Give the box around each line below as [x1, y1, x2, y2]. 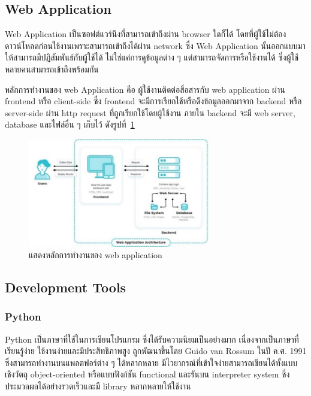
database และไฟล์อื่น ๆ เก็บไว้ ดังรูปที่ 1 [5, 118, 135, 131]
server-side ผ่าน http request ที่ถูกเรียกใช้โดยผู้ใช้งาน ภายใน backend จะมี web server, [5, 106, 295, 119]
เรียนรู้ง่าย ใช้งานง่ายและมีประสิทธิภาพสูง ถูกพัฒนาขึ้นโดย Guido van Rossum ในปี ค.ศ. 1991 [5, 344, 307, 357]
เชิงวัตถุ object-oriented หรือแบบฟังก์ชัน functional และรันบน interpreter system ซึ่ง [5, 368, 290, 380]
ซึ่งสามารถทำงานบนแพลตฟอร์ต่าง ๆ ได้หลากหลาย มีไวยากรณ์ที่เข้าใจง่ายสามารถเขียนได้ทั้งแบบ [5, 356, 298, 368]
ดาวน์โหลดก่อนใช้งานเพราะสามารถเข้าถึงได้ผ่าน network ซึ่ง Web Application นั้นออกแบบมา [5, 39, 306, 52]
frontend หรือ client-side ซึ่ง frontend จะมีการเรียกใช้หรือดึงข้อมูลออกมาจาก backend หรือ [5, 95, 302, 107]
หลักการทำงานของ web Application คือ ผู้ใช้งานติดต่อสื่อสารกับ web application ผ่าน [5, 83, 285, 95]
